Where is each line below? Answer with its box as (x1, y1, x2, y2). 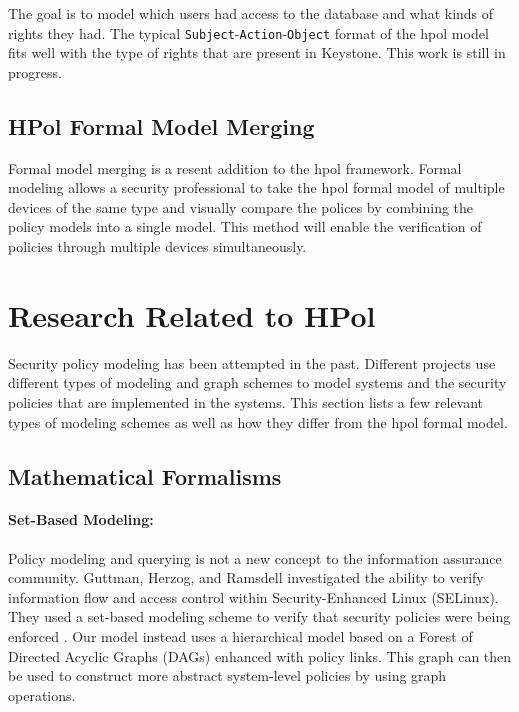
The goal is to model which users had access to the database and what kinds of (8, 3, 494, 23)
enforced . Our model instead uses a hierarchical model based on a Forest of (8, 626, 473, 647)
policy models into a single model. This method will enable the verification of (8, 216, 482, 237)
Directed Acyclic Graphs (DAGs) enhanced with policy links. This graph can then (8, 645, 512, 666)
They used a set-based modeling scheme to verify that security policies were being (8, 606, 511, 627)
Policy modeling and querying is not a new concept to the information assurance (8, 547, 502, 568)
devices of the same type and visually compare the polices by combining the (8, 196, 474, 217)
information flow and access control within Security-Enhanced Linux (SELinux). (8, 586, 499, 607)
